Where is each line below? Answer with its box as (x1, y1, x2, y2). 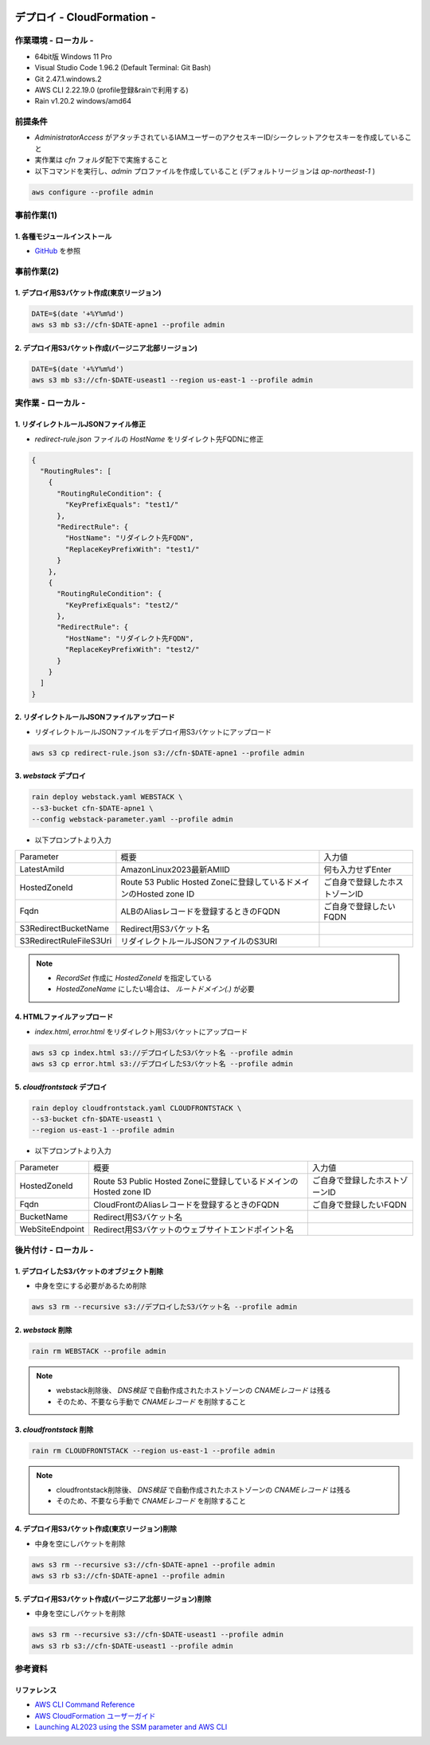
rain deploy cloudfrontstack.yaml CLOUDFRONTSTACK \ (31, 1104, 242, 1112)
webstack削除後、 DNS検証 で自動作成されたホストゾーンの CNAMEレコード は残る (56, 1386, 331, 1395)
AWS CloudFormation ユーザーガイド (34, 1711, 156, 1720)
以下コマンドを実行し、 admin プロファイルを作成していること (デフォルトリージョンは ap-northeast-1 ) (34, 166, 376, 175)
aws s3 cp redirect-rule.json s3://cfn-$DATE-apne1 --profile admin (31, 748, 305, 757)
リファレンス (14, 1685, 57, 1695)
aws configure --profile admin (31, 187, 154, 197)
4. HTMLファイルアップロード (14, 1012, 114, 1022)
